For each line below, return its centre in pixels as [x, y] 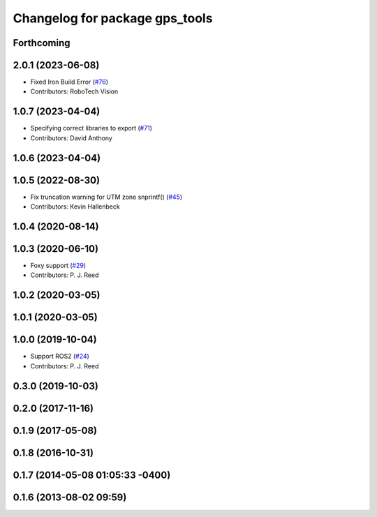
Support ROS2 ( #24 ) [60, 357]
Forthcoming [42, 43]
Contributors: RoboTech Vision [74, 91]
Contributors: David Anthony [72, 138]
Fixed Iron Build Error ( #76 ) [69, 82]
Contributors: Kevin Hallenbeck [75, 207]
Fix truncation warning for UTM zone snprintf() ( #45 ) [106, 197]
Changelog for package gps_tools [113, 18]
